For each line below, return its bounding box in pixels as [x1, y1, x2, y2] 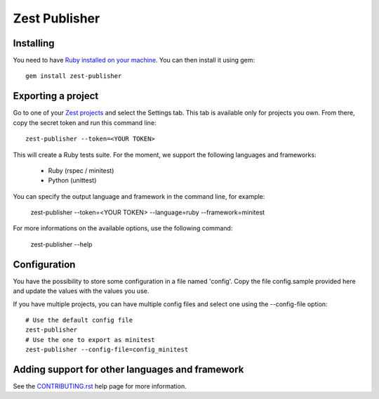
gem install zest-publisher [25, 72, 122, 80]
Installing [13, 37, 55, 49]
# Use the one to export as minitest [25, 336, 156, 344]
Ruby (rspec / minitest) [48, 166, 114, 175]
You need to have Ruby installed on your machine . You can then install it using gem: [13, 56, 255, 65]
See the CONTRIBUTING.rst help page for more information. [13, 382, 187, 391]
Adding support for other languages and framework [13, 363, 244, 375]
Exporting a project [13, 90, 99, 102]
